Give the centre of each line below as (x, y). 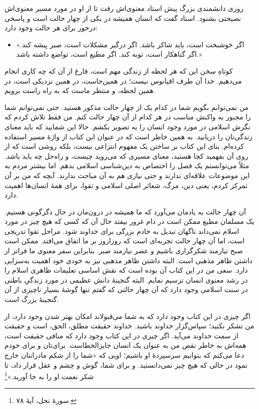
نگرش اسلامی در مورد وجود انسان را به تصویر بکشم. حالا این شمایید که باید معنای (128, 126)
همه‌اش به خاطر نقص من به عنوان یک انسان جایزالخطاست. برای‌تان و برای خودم (126, 345)
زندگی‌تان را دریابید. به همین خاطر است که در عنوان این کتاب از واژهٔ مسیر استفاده (129, 136)
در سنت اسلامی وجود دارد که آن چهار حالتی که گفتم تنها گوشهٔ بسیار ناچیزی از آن (126, 289)
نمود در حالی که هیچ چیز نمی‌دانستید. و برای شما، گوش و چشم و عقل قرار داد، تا (126, 364)
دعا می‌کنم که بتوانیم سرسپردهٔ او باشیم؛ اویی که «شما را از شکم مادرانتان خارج (124, 355)
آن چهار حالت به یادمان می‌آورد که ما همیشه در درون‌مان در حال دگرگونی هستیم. (125, 211)
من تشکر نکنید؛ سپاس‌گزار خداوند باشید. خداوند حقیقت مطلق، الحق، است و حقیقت (129, 326)
